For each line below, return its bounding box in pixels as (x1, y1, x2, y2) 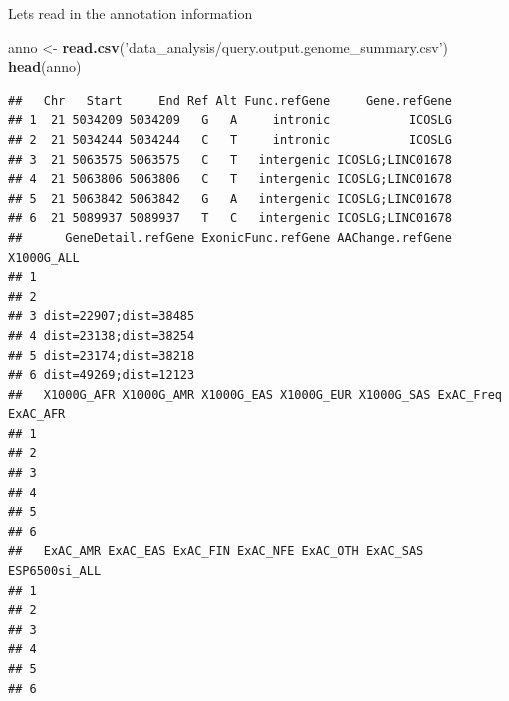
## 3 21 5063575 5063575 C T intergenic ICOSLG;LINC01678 (8, 152, 452, 167)
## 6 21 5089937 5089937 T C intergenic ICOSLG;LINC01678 (8, 211, 452, 226)
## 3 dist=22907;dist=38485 (8, 309, 195, 324)
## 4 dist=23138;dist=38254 (8, 328, 195, 343)
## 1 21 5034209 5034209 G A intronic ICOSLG (8, 113, 452, 128)
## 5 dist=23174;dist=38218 (8, 348, 195, 363)
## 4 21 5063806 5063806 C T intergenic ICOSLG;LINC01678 (8, 172, 452, 187)
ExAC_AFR (8, 407, 66, 422)
